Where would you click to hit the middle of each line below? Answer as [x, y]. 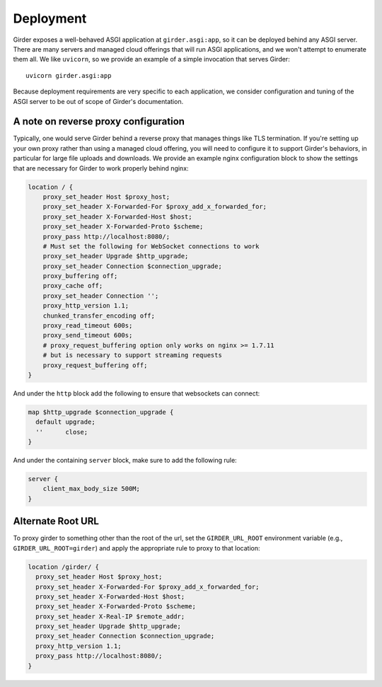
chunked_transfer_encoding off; [99, 316]
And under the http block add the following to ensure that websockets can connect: [137, 393]
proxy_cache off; [73, 286]
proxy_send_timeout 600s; [88, 335]
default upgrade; [65, 422]
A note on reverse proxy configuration [99, 121]
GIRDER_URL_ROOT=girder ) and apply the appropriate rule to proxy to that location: [137, 548]
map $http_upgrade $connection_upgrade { [101, 412]
